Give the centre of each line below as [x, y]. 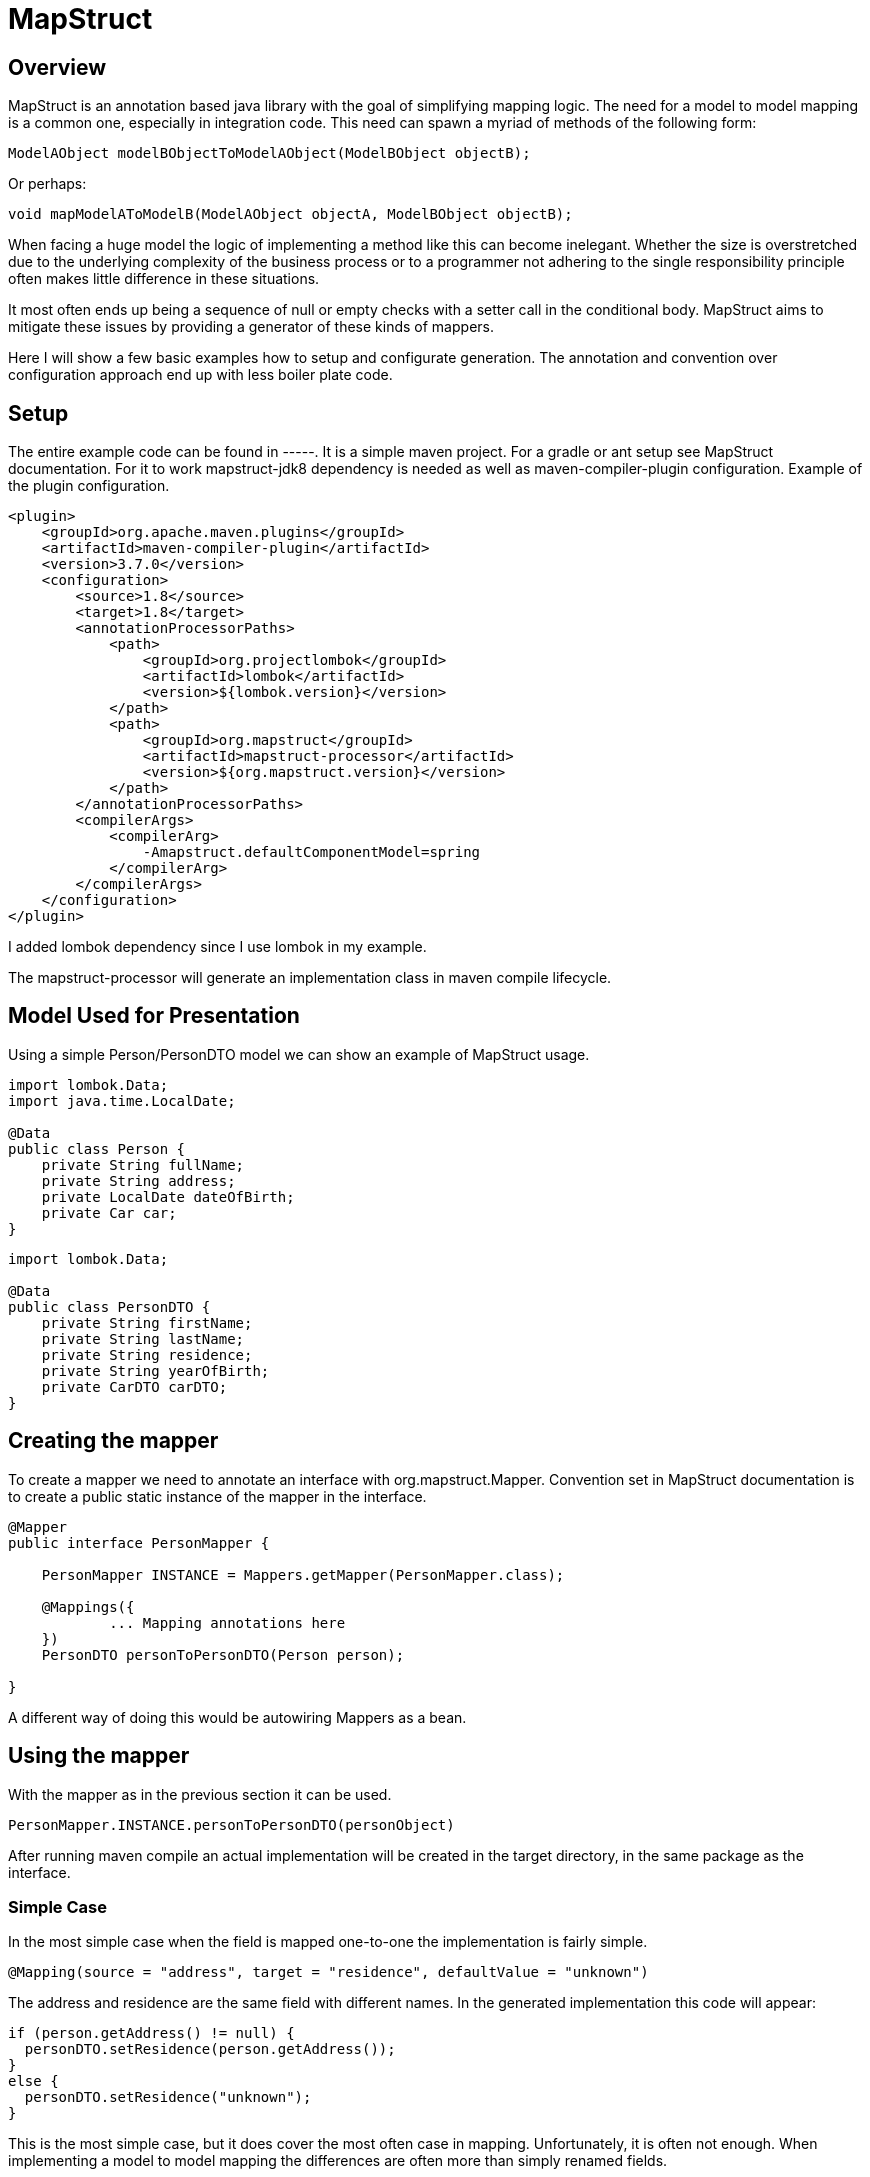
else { [33, 2081]
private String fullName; [143, 1164]
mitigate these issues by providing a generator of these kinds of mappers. [251, 327]
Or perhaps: [47, 184]
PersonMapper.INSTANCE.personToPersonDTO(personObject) [231, 1824]
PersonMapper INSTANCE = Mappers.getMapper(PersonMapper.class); [303, 1574]
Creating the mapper [113, 1441]
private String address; [138, 1180]
